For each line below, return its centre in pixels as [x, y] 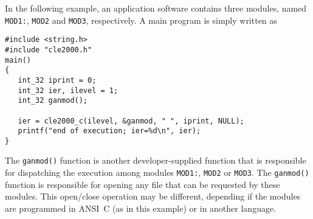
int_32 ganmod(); [53, 101]
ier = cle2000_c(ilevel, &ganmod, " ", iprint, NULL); [131, 121]
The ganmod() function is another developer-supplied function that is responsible [156, 160]
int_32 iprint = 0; [57, 80]
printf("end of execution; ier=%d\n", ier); [109, 131]
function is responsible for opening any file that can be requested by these [143, 184]
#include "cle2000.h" [49, 50]
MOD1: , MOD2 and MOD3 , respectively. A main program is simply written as [141, 20]
